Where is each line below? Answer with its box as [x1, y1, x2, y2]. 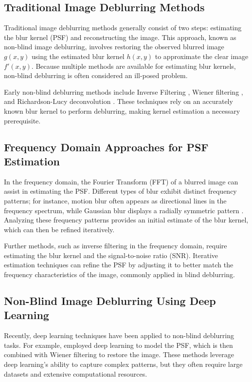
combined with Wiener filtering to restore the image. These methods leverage [4, 349, 234, 360]
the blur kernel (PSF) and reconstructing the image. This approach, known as [4, 32, 236, 42]
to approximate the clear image [155, 51, 249, 61]
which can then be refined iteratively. [4, 224, 115, 234]
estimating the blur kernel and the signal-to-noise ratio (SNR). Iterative [4, 250, 218, 260]
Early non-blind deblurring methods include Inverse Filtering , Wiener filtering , [4, 86, 243, 97]
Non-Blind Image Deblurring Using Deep [4, 293, 216, 308]
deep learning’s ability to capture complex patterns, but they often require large [4, 359, 243, 369]
